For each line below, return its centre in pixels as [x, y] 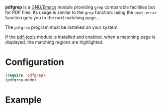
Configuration [35, 62]
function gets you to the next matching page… [52, 18]
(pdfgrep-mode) [21, 80]
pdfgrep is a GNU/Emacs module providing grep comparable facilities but [80, 7]
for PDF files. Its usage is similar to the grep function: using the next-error [81, 12]
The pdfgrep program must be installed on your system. [62, 27]
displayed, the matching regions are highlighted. [54, 42]
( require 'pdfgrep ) [25, 75]
